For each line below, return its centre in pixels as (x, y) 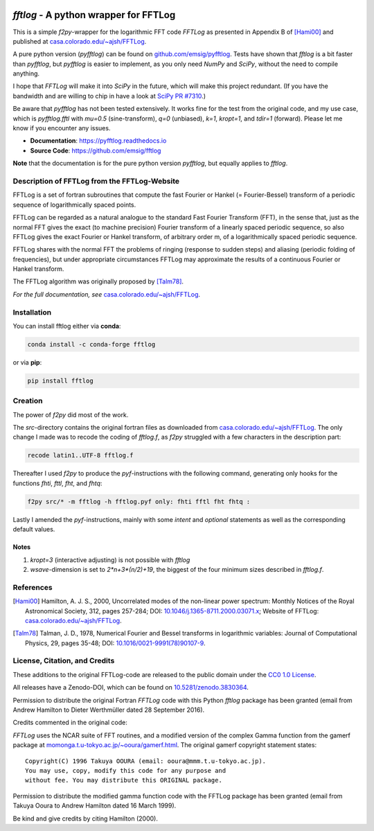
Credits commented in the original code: (70, 723)
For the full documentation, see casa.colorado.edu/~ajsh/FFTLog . (107, 294)
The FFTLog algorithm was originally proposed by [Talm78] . (98, 281)
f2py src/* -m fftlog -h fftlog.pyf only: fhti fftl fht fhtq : (139, 501)
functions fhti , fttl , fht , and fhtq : (57, 483)
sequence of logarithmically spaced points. (74, 204)
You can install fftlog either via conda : (67, 326)
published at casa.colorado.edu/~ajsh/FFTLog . (80, 41)
